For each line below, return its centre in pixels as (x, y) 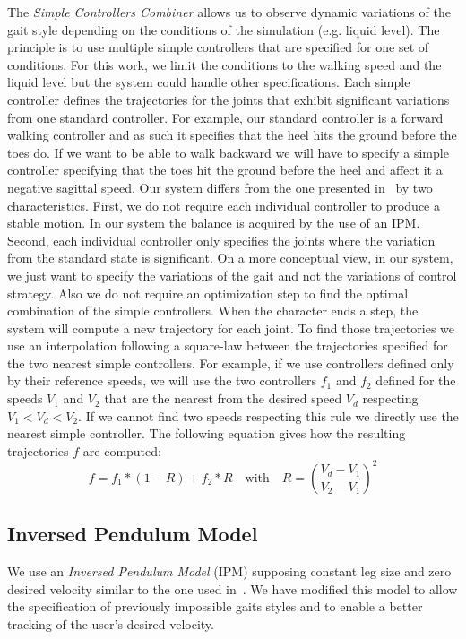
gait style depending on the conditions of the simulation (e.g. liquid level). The (224, 29)
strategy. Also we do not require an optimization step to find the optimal (208, 293)
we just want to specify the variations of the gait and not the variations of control (232, 275)
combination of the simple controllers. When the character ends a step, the (213, 311)
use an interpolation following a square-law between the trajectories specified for (228, 345)
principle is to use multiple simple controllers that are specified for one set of (218, 47)
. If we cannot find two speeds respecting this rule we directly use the (268, 415)
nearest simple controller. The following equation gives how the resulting (207, 433)
